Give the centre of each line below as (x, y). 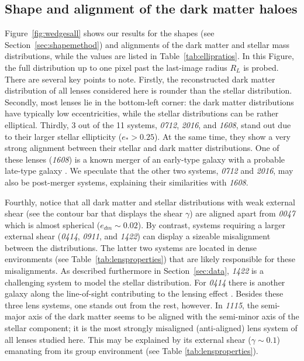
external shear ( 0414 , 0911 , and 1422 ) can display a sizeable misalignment (138, 236)
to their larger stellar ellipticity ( (63, 136)
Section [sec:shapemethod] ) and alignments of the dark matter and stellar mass (147, 44)
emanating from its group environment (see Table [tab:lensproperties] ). (132, 351)
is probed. (261, 67)
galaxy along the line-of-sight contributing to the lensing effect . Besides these (144, 293)
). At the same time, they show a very (222, 136)
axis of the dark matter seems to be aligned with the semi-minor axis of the (164, 316)
